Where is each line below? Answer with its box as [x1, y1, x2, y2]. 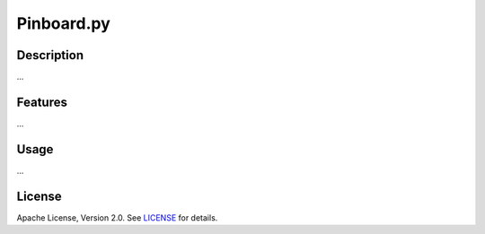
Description [16, 48, 84, 63]
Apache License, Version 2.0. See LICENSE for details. [16, 212, 218, 223]
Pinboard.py [16, 13, 111, 33]
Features [16, 94, 67, 109]
